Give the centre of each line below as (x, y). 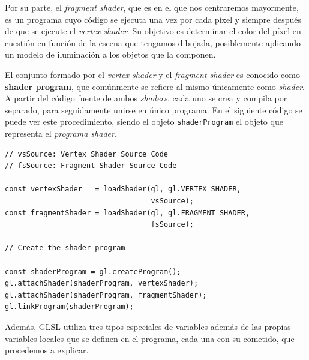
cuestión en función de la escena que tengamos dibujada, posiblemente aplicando (153, 42)
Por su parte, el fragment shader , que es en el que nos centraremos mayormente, (152, 7)
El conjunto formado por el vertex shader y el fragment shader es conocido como (152, 74)
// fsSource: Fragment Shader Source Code (91, 166)
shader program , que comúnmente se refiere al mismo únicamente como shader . (155, 86)
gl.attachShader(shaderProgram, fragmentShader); (106, 295)
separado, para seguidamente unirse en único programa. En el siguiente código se (154, 109)
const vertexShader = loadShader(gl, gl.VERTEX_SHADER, (123, 189)
